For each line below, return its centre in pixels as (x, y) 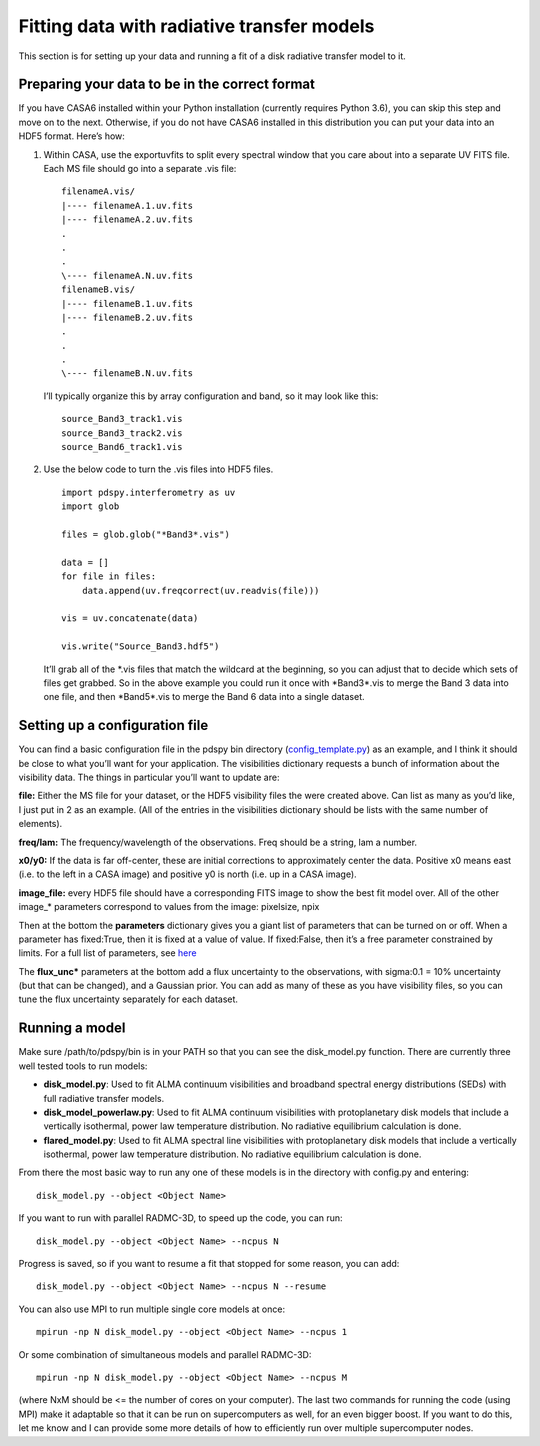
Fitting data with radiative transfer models (196, 26)
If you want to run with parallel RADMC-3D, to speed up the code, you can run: (181, 1218)
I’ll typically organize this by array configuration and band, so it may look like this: (211, 396)
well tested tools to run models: (83, 1066)
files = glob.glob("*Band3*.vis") (145, 534)
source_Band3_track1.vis (122, 419)
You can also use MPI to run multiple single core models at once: (151, 1309)
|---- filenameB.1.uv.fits (127, 303)
